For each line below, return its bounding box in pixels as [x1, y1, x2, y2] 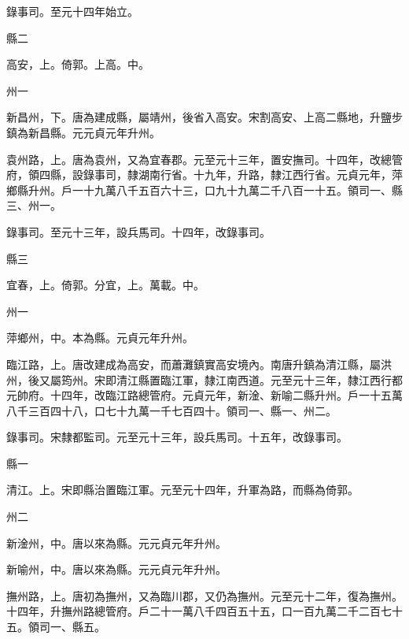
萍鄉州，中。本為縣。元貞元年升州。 [6, 329, 193, 346]
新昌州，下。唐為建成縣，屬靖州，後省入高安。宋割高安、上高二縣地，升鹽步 [6, 109, 403, 125]
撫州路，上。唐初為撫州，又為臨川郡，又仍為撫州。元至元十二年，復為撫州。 [6, 587, 403, 604]
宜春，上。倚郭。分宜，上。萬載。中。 [6, 277, 204, 293]
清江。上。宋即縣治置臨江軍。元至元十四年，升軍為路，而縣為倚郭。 [6, 481, 359, 498]
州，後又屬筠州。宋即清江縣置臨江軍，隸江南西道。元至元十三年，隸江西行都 [6, 371, 403, 388]
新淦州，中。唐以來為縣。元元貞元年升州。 [6, 534, 227, 551]
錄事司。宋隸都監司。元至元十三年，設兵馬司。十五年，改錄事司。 [6, 429, 348, 445]
